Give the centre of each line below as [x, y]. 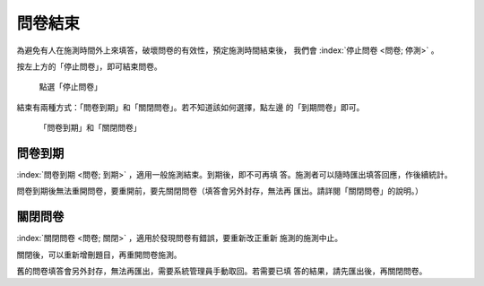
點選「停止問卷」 [70, 87]
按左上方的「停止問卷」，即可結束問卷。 [89, 66]
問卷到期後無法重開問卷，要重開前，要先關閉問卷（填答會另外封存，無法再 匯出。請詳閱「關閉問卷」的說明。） [220, 191]
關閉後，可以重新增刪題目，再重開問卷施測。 [99, 255]
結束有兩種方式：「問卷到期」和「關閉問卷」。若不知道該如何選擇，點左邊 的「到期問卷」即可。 [190, 107]
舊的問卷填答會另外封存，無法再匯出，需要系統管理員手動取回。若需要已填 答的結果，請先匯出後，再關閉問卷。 [222, 271]
